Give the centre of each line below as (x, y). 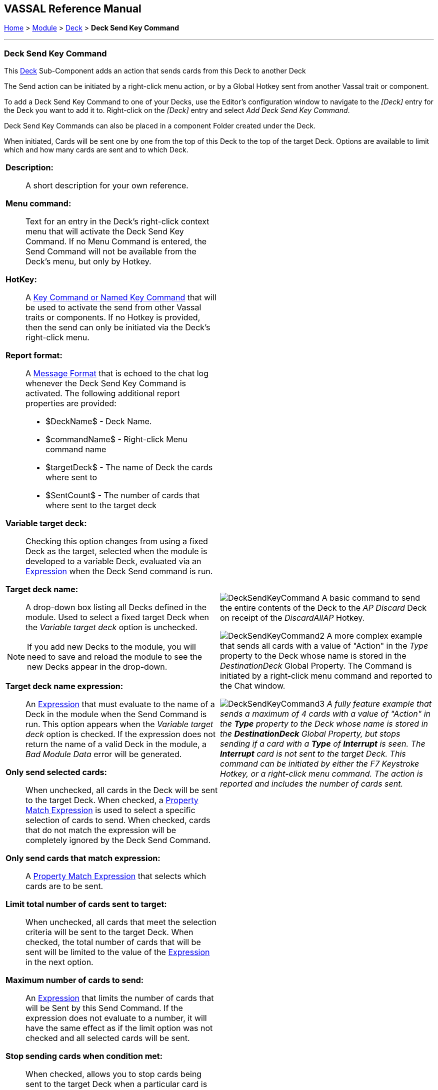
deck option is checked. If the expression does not (121, 734)
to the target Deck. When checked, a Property (112, 800)
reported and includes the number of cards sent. (312, 784)
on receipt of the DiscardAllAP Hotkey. (292, 618)
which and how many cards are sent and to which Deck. (96, 150)
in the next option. (59, 962)
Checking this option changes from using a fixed (117, 542)
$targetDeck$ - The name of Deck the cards (129, 468)
